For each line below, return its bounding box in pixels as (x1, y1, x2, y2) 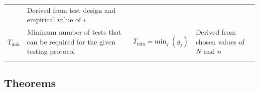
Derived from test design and (27, 4, 116, 15)
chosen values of (195, 36, 245, 46)
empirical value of (27, 14, 81, 25)
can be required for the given (27, 36, 116, 46)
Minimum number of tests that (27, 27, 122, 37)
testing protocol (27, 46, 75, 56)
